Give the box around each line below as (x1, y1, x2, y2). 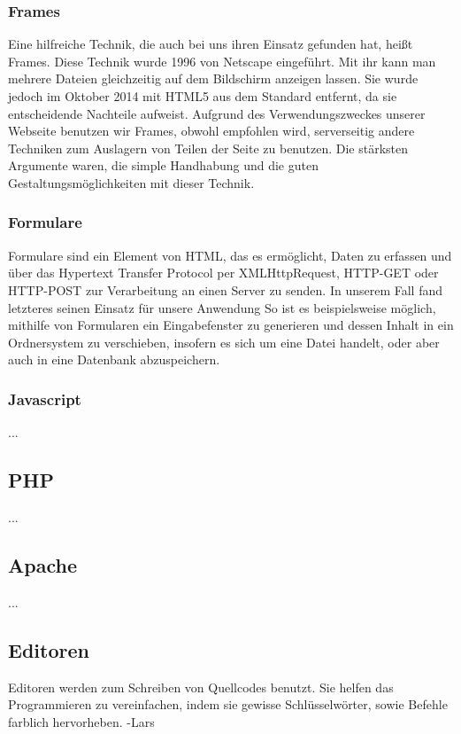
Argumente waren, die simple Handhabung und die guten (8, 156, 319, 175)
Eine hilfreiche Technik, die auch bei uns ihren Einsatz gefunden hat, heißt (8, 35, 413, 53)
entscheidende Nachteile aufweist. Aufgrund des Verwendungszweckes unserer (8, 104, 426, 122)
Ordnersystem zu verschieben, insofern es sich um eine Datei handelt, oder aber (8, 332, 440, 351)
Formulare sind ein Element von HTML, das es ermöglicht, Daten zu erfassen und (8, 246, 452, 264)
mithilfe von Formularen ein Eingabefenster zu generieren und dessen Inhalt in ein (8, 316, 454, 334)
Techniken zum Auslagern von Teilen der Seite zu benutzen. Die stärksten (8, 138, 409, 157)
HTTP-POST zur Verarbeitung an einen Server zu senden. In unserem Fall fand (8, 280, 443, 299)
